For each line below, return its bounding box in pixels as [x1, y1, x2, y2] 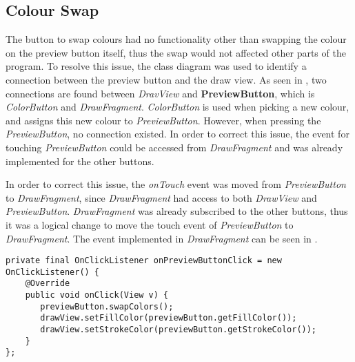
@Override [25, 278, 70, 289]
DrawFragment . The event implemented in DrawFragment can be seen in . [6, 231, 318, 245]
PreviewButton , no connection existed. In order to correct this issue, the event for [6, 126, 349, 141]
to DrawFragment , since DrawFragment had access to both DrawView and [6, 190, 317, 204]
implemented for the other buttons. [6, 153, 154, 168]
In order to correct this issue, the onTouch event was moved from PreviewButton [6, 177, 346, 191]
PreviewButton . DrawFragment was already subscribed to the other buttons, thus [6, 204, 348, 218]
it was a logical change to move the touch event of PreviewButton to [6, 217, 294, 231]
